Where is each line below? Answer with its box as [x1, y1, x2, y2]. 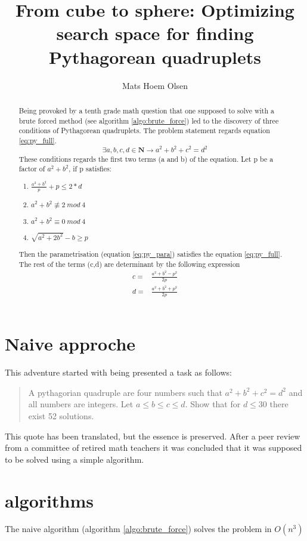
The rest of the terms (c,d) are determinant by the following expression [18, 259, 240, 269]
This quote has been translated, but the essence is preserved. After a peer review [5, 429, 300, 442]
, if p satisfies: [69, 164, 111, 174]
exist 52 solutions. [28, 409, 94, 422]
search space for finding [56, 21, 254, 45]
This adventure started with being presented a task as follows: [5, 366, 232, 379]
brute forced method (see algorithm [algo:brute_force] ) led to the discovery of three [18, 115, 279, 125]
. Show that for [185, 398, 241, 410]
